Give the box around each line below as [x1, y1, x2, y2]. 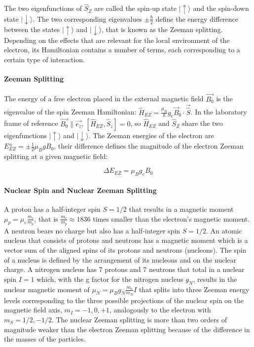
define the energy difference [155, 13, 239, 24]
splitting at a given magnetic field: [4, 151, 108, 161]
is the [216, 93, 233, 104]
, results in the [193, 273, 237, 284]
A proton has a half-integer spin [4, 204, 101, 214]
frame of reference [4, 118, 58, 128]
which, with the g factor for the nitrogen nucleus [36, 273, 183, 284]
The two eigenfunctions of [4, 3, 82, 13]
